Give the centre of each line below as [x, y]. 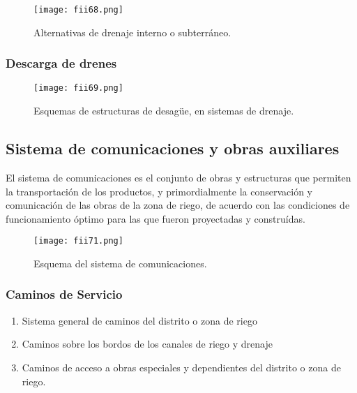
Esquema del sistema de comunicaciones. [120, 263]
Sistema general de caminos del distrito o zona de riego [139, 320]
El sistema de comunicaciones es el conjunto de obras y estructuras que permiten [178, 177]
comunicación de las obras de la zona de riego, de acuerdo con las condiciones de [178, 205]
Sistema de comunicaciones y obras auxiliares [173, 148]
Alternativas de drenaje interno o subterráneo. [132, 32]
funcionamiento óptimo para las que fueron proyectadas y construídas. [155, 218]
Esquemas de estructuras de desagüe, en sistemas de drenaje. [164, 111]
